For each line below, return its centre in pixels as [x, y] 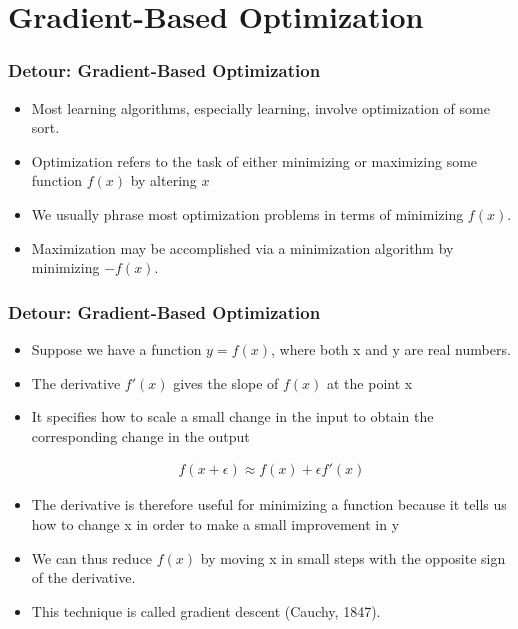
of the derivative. [83, 577]
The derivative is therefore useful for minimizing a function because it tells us [269, 504]
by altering [163, 180]
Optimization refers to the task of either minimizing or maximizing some [254, 160]
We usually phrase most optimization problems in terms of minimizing [247, 213]
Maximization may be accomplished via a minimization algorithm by [242, 247]
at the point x [369, 382]
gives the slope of [226, 382]
